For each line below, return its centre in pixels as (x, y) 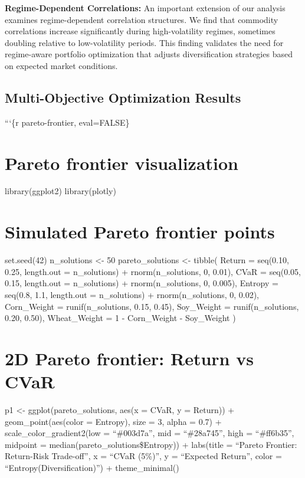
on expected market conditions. (61, 65)
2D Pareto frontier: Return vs (129, 358)
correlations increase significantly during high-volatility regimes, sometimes (140, 31)
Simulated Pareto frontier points (140, 232)
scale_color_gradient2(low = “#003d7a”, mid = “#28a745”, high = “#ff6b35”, (150, 433)
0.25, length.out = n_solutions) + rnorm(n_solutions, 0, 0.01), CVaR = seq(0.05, (153, 271)
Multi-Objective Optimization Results (123, 97)
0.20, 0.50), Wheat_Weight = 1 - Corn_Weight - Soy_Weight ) (120, 318)
